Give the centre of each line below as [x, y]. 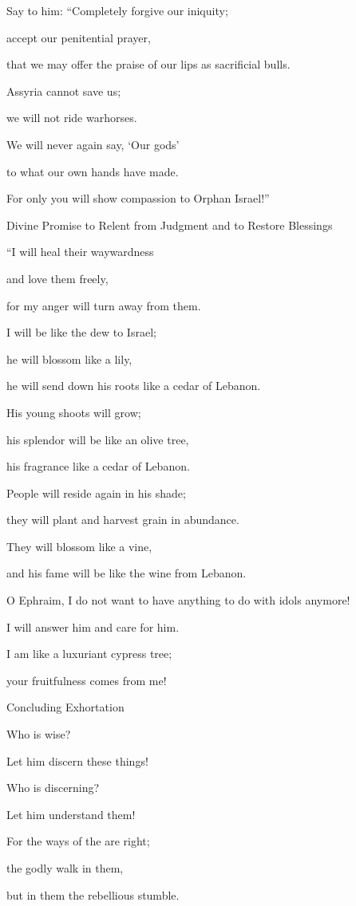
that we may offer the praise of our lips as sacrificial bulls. [148, 64]
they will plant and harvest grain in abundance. [123, 520]
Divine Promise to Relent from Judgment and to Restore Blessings [170, 225]
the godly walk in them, [65, 868]
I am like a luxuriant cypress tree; [89, 654]
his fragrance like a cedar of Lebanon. [98, 466]
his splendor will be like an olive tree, [98, 439]
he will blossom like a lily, [69, 358]
